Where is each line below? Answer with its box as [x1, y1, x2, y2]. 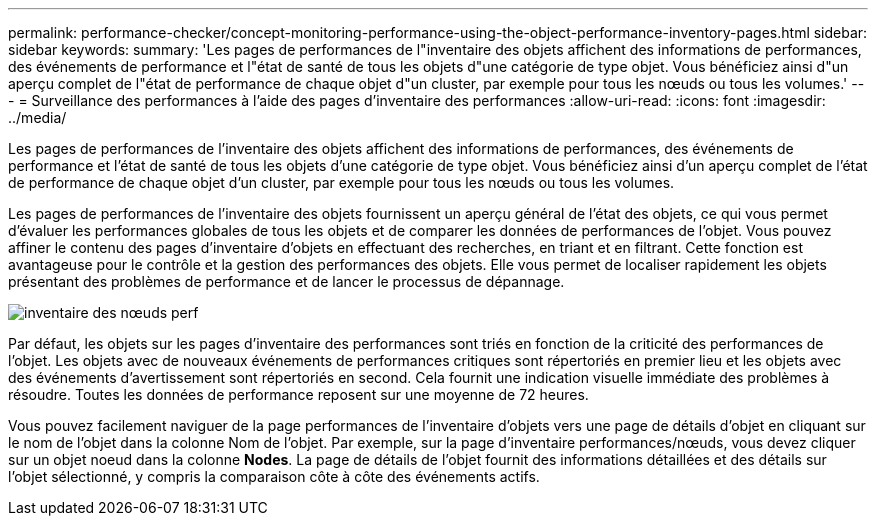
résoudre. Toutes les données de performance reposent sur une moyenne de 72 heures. [8, 386, 589, 403]
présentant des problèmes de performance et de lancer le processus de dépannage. [8, 273, 565, 290]
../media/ [8, 109, 67, 126]
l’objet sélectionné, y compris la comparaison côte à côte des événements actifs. [8, 468, 540, 485]
